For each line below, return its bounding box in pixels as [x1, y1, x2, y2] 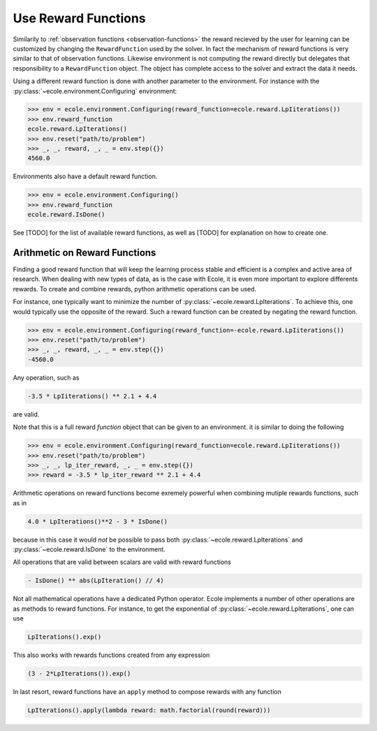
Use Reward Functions [13, 10, 146, 26]
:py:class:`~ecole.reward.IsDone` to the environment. [13, 545, 165, 553]
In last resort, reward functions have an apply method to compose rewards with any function [13, 688, 282, 696]
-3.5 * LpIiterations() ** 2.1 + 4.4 [27, 392, 157, 400]
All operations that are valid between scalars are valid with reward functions [13, 558, 232, 566]
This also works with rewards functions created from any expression [13, 651, 210, 660]
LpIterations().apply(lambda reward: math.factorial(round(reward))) [27, 707, 271, 714]
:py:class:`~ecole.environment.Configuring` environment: [13, 87, 177, 95]
